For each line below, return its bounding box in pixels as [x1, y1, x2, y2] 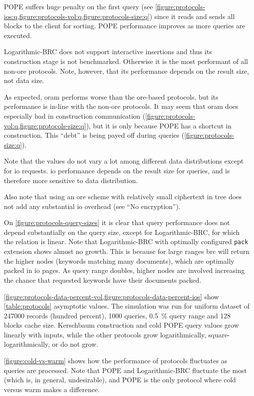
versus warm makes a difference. [4, 384, 100, 394]
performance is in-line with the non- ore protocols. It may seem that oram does [4, 101, 238, 111]
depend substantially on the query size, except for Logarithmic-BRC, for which [4, 227, 240, 237]
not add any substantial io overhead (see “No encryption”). [4, 201, 181, 211]
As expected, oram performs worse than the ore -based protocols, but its [4, 91, 218, 102]
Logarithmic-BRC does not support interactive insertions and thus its [4, 46, 212, 57]
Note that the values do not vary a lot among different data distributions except [4, 156, 244, 166]
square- [208, 329, 230, 339]
